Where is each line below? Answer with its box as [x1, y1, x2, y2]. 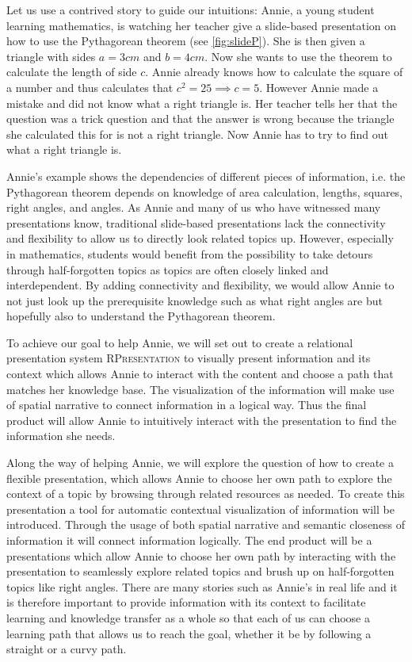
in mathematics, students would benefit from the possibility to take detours [6, 245, 373, 262]
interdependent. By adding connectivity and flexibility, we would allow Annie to [6, 277, 395, 293]
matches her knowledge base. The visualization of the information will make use [6, 381, 395, 397]
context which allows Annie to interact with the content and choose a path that [6, 365, 394, 382]
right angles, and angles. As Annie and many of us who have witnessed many [6, 199, 381, 216]
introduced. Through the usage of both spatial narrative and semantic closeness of [6, 516, 406, 533]
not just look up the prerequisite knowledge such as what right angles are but [6, 292, 383, 308]
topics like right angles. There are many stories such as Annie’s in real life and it [6, 578, 398, 595]
